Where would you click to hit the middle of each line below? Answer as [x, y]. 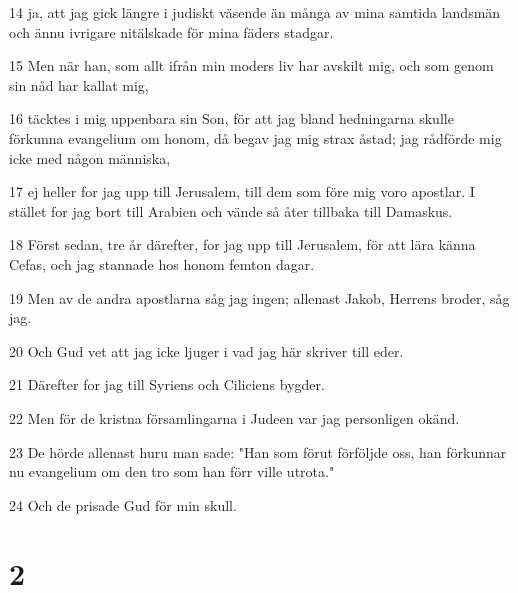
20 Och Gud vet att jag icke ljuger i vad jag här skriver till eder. [206, 350]
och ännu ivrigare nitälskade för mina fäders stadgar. [171, 31]
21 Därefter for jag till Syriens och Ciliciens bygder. [167, 384]
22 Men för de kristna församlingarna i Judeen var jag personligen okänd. [234, 417]
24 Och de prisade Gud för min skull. [123, 504]
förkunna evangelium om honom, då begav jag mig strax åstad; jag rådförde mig [255, 137]
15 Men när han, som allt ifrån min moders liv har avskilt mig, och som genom [251, 65]
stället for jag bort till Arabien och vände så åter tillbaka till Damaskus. [231, 210]
